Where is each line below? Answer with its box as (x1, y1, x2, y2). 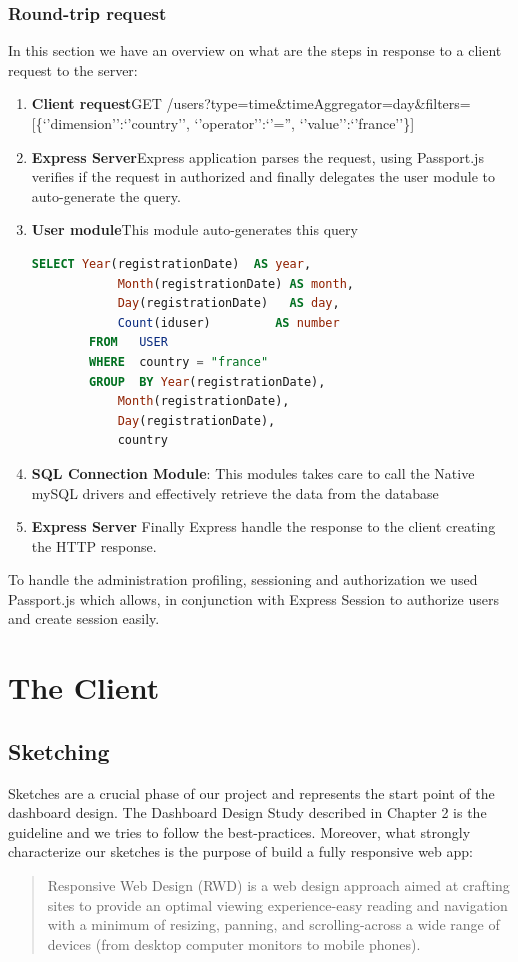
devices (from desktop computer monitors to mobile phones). (47, 933, 421, 954)
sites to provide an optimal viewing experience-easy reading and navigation (47, 894, 508, 915)
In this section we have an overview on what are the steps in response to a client (8, 40, 502, 61)
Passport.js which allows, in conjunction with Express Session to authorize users (8, 588, 499, 609)
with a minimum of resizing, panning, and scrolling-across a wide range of (47, 914, 500, 935)
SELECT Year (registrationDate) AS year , (31, 256, 312, 271)
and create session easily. (8, 608, 160, 629)
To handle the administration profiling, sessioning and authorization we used (8, 569, 478, 590)
